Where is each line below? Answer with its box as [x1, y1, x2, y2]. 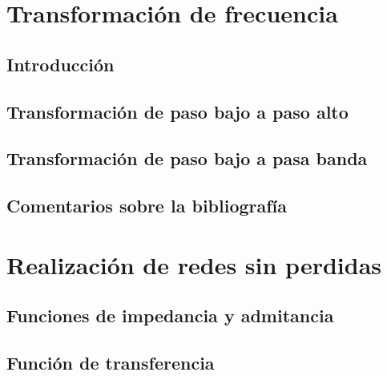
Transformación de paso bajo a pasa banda [6, 146, 368, 171]
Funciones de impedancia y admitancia [6, 303, 334, 328]
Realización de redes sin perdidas [6, 248, 381, 281]
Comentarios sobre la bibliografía [6, 193, 288, 218]
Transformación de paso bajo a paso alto [6, 99, 349, 123]
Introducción [6, 51, 115, 76]
